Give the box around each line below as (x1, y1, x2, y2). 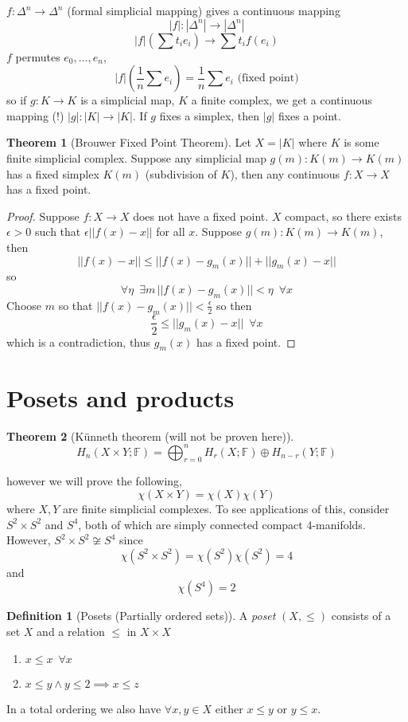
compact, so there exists (285, 207, 402, 224)
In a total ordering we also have (6, 700, 161, 716)
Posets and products (6, 381, 235, 414)
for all (156, 223, 185, 240)
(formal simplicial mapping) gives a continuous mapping (67, 2, 340, 18)
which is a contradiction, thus (6, 333, 151, 350)
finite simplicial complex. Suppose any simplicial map (6, 149, 266, 166)
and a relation (37, 622, 105, 639)
